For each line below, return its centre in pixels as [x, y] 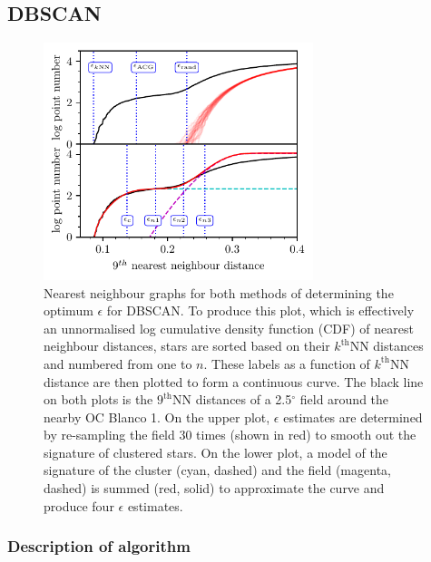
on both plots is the [98, 399]
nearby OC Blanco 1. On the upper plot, [157, 417]
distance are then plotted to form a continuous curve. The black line [234, 381]
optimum [69, 310]
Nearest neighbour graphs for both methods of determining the [219, 292]
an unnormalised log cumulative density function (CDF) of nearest [229, 328]
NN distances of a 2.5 [232, 399]
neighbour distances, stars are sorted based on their [187, 346]
